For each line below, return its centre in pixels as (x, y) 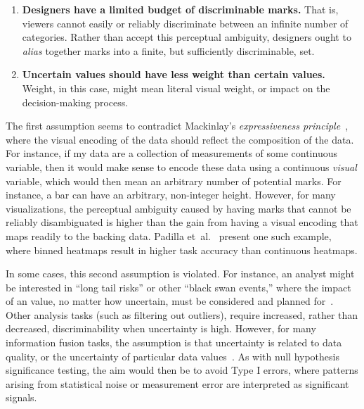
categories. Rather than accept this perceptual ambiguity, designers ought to (187, 37)
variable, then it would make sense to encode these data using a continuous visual (181, 166)
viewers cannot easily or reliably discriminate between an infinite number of (185, 23)
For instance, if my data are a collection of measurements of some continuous (171, 153)
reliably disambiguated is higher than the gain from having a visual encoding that (182, 222)
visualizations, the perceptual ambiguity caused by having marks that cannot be (178, 208)
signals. (21, 397)
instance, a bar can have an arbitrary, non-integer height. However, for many (171, 195)
